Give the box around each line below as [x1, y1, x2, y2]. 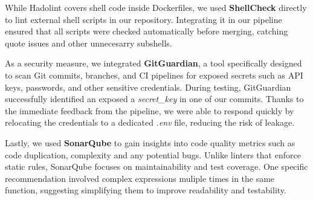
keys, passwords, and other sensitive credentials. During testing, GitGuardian [5, 80, 291, 93]
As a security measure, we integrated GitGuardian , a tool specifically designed [5, 57, 302, 69]
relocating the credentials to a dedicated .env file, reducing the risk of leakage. [5, 116, 295, 129]
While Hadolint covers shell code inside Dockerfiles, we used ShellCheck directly [5, 1, 307, 13]
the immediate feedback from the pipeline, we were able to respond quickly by [5, 104, 294, 117]
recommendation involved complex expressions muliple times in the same [5, 172, 275, 184]
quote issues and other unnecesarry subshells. [5, 36, 172, 49]
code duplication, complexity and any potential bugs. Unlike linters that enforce [5, 148, 301, 161]
